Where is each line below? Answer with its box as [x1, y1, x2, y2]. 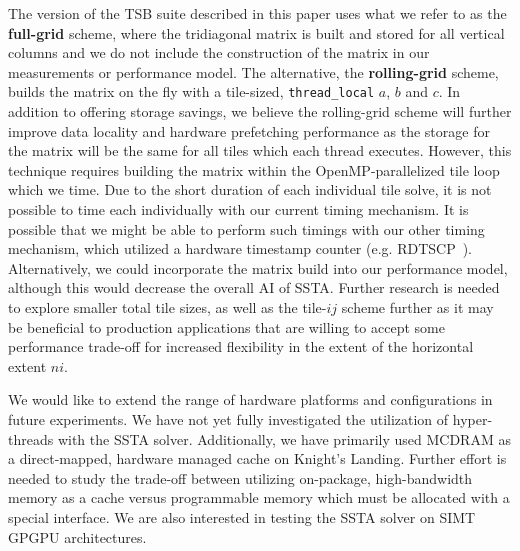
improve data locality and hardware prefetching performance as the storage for [8, 120, 490, 141]
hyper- [452, 408, 493, 429]
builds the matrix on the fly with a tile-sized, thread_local [8, 81, 375, 102]
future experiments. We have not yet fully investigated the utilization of [8, 408, 449, 429]
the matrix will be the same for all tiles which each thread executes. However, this [8, 140, 512, 161]
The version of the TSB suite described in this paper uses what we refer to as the [8, 3, 507, 23]
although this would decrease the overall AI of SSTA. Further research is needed [8, 277, 500, 298]
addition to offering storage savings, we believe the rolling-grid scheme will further [8, 101, 512, 122]
